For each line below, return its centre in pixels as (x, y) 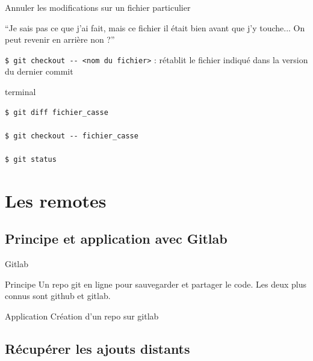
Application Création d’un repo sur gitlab (82, 316)
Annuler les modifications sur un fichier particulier (98, 7)
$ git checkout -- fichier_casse (72, 136)
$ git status (31, 159)
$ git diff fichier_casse (57, 112)
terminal (20, 92)
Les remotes (56, 200)
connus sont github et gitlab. (58, 296)
